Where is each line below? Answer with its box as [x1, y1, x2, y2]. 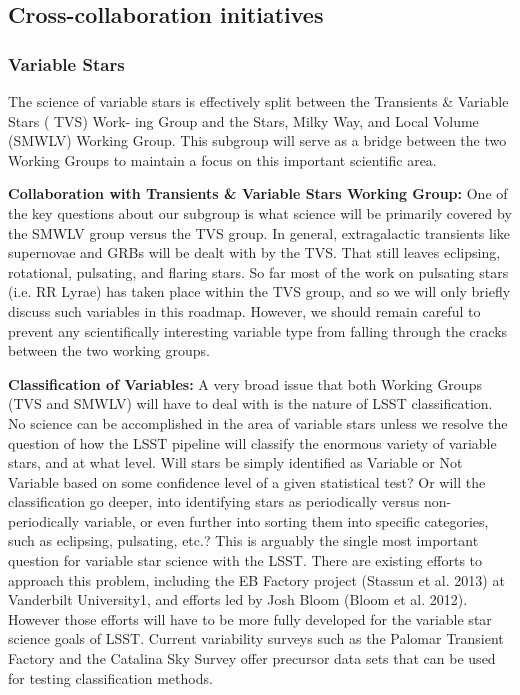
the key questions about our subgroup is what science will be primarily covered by [8, 202, 512, 223]
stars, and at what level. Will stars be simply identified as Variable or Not [8, 452, 463, 473]
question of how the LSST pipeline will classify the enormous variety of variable [8, 432, 497, 453]
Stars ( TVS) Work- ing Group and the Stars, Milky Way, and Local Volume [8, 110, 479, 131]
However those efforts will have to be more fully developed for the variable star [8, 608, 492, 629]
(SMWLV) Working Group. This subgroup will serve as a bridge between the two [8, 130, 507, 151]
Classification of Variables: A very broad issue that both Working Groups [8, 373, 482, 394]
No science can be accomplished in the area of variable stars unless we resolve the [8, 412, 508, 433]
